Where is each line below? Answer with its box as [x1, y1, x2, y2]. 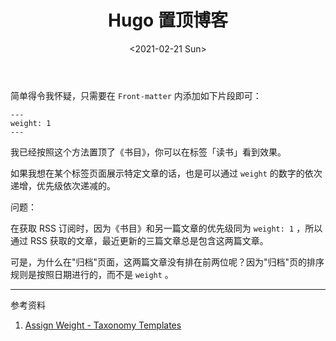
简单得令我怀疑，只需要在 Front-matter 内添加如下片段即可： [10, 89, 262, 101]
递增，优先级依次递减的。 [10, 179, 116, 191]
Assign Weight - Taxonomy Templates [24, 319, 182, 331]
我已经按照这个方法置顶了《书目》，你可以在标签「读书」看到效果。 [10, 146, 287, 158]
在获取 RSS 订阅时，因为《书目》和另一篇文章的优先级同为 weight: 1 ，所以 [10, 222, 323, 234]
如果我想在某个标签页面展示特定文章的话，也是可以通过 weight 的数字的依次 [10, 167, 323, 179]
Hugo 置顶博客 [108, 9, 228, 32]
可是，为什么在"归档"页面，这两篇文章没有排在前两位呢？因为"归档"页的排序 [10, 256, 325, 268]
